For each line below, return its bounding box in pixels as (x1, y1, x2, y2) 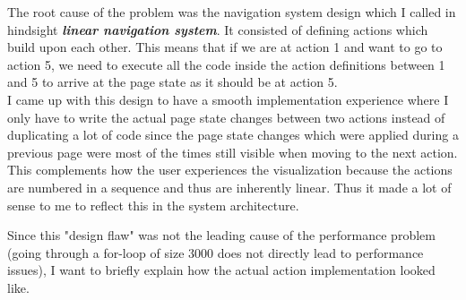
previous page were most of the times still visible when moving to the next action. (7, 142, 458, 161)
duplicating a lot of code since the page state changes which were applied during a (7, 125, 459, 144)
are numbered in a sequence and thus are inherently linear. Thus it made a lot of (7, 177, 452, 196)
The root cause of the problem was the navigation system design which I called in (7, 3, 456, 21)
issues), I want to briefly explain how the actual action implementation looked (7, 261, 436, 279)
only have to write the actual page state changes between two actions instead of (7, 107, 445, 126)
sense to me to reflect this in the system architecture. (7, 195, 299, 214)
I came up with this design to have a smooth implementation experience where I (7, 90, 449, 108)
